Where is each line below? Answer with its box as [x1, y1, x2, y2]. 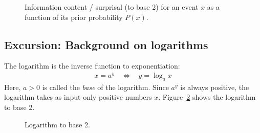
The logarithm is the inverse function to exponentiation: [4, 60, 180, 71]
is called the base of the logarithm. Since [42, 81, 169, 92]
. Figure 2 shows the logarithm [158, 92, 256, 102]
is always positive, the [180, 81, 249, 92]
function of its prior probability [25, 11, 123, 22]
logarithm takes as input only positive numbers [4, 92, 152, 102]
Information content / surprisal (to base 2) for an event [25, 2, 199, 12]
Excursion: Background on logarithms [4, 36, 208, 52]
